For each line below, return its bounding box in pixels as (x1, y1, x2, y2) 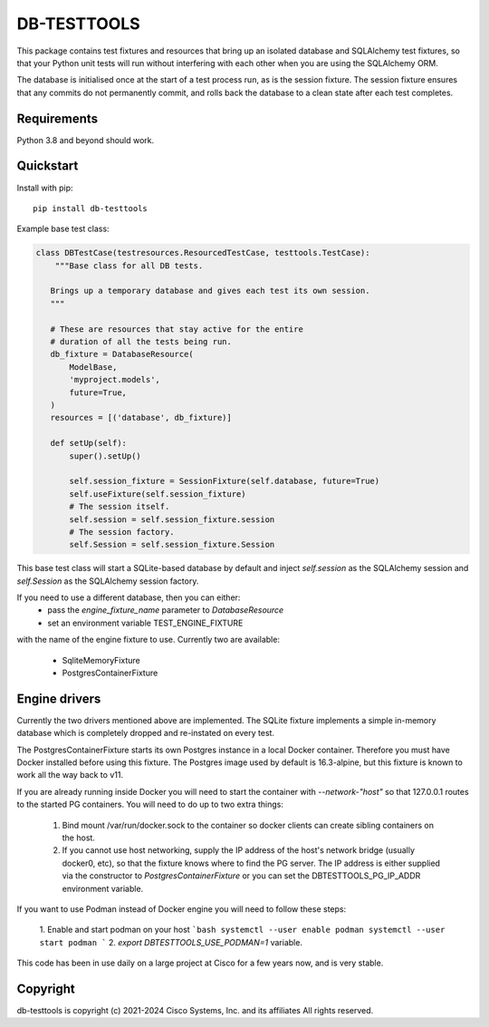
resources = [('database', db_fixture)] (50, 412, 233, 423)
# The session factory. (69, 527, 176, 537)
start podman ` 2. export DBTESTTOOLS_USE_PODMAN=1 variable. (39, 936, 303, 947)
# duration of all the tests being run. (50, 336, 233, 347)
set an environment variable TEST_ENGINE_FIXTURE (47, 617, 244, 628)
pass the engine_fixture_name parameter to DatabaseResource (47, 605, 284, 615)
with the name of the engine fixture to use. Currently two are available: (16, 635, 281, 645)
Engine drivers (16, 691, 101, 706)
